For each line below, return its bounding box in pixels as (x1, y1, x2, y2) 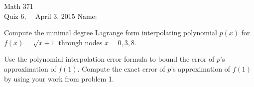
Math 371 (4, 1, 33, 11)
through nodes (58, 37, 103, 47)
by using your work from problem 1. (4, 73, 114, 84)
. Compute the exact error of (77, 63, 165, 74)
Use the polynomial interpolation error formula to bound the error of (4, 54, 215, 64)
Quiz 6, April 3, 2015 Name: (4, 10, 97, 21)
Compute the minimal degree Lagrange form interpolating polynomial (4, 27, 217, 38)
